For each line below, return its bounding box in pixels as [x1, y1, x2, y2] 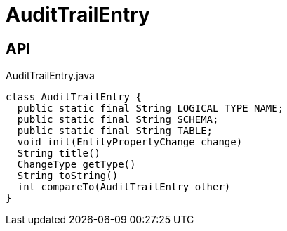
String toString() [17, 170, 119, 182]
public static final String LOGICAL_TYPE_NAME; [17, 103, 284, 114]
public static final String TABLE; [17, 125, 213, 137]
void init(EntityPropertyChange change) [17, 136, 243, 148]
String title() [17, 147, 100, 159]
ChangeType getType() [17, 159, 136, 171]
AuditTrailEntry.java [6, 70, 95, 82]
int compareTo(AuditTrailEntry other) [17, 181, 231, 193]
